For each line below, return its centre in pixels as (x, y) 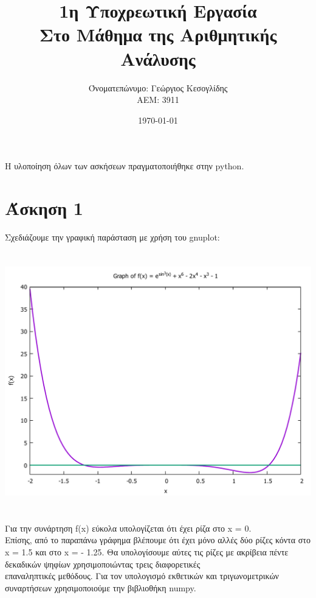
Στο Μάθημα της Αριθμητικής (158, 34)
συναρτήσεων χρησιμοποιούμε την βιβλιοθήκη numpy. (101, 587)
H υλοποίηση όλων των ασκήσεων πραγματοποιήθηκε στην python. (125, 166)
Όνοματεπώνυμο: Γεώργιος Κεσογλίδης (158, 87)
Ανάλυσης (158, 58)
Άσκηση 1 (44, 208)
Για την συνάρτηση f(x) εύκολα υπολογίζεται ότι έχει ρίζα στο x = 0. (128, 528)
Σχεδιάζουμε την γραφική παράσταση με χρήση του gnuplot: (112, 237)
